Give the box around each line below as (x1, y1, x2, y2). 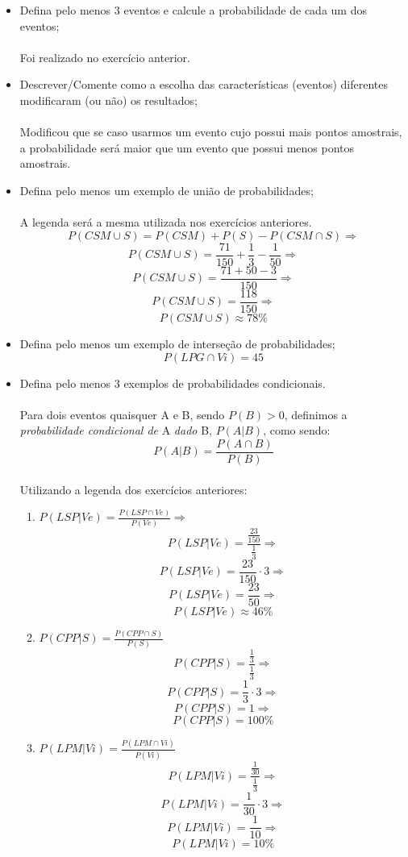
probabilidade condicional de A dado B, (19, 422, 212, 439)
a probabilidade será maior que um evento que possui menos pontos (19, 139, 355, 156)
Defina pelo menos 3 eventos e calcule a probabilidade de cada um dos (19, 2, 367, 18)
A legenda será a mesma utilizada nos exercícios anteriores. (19, 214, 312, 231)
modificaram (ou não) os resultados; (19, 91, 198, 108)
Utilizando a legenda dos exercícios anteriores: (19, 481, 248, 497)
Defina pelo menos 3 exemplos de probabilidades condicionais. (19, 374, 326, 391)
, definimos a (284, 406, 348, 422)
